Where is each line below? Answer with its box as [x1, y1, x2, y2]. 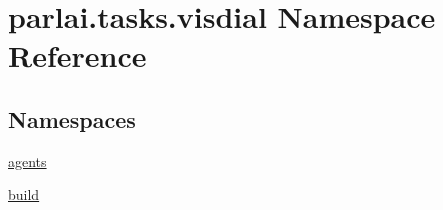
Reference [8, 35, 147, 76]
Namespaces [8, 103, 136, 134]
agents [8, 150, 47, 171]
